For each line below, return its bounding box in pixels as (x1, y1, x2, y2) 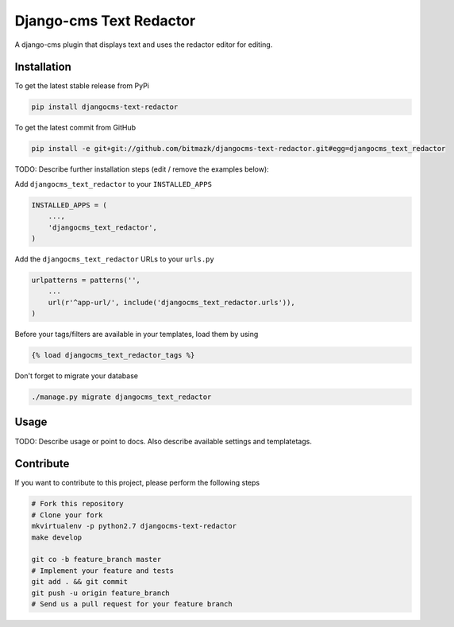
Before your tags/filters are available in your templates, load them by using (14, 330, 259, 339)
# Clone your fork (31, 510, 103, 520)
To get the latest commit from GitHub (14, 123, 137, 133)
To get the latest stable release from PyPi (14, 81, 150, 91)
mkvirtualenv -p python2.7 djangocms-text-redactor (31, 521, 237, 531)
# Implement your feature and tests (31, 566, 175, 575)
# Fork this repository (31, 499, 125, 509)
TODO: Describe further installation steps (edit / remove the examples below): (14, 164, 269, 174)
